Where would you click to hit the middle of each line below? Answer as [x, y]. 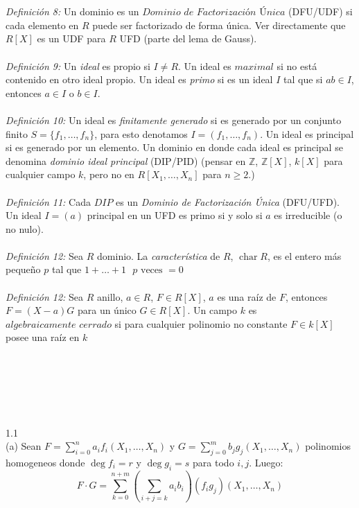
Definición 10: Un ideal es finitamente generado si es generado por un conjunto [174, 120]
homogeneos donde [45, 462]
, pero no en [109, 174]
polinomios [328, 446]
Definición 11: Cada [48, 201]
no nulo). [25, 228]
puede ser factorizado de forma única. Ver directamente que [219, 25]
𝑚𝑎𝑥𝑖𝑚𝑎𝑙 [254, 67]
